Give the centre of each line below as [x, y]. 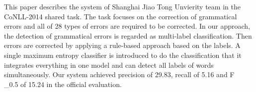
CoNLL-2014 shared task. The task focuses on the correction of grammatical [121, 16]
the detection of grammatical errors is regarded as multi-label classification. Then [128, 35]
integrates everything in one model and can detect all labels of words [109, 65]
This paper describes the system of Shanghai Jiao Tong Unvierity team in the [122, 6]
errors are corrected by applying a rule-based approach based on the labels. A [122, 45]
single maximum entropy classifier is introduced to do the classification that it [123, 55]
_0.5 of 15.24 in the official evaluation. [63, 84]
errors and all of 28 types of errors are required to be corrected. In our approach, [127, 26]
